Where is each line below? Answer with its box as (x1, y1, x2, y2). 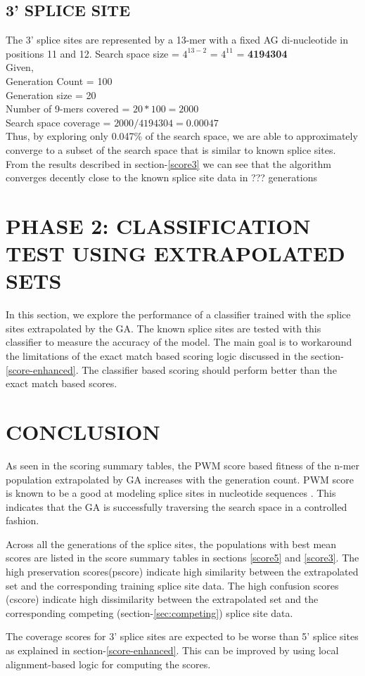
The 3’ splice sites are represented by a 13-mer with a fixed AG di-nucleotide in (6, 32, 349, 47)
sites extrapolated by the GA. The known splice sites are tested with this (6, 320, 321, 335)
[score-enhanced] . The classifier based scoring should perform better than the (6, 362, 337, 377)
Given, (6, 60, 34, 74)
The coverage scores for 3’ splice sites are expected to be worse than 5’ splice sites (6, 629, 359, 644)
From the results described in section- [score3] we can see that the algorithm (6, 156, 331, 171)
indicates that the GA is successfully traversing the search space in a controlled (6, 499, 347, 514)
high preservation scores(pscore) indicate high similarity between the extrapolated (6, 564, 359, 579)
